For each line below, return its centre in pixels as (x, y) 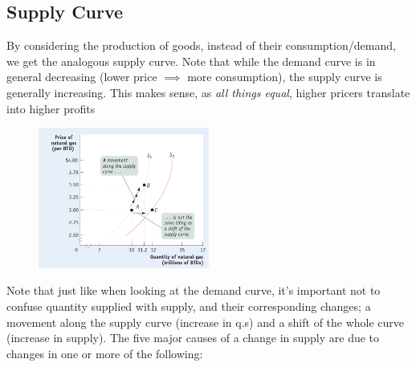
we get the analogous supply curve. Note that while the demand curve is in (191, 61)
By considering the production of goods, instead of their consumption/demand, (201, 45)
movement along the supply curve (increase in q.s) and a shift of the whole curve (206, 322)
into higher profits (51, 108)
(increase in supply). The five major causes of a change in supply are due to (193, 338)
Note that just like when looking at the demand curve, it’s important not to (194, 290)
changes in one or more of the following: (105, 353)
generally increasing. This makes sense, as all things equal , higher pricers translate (208, 92)
